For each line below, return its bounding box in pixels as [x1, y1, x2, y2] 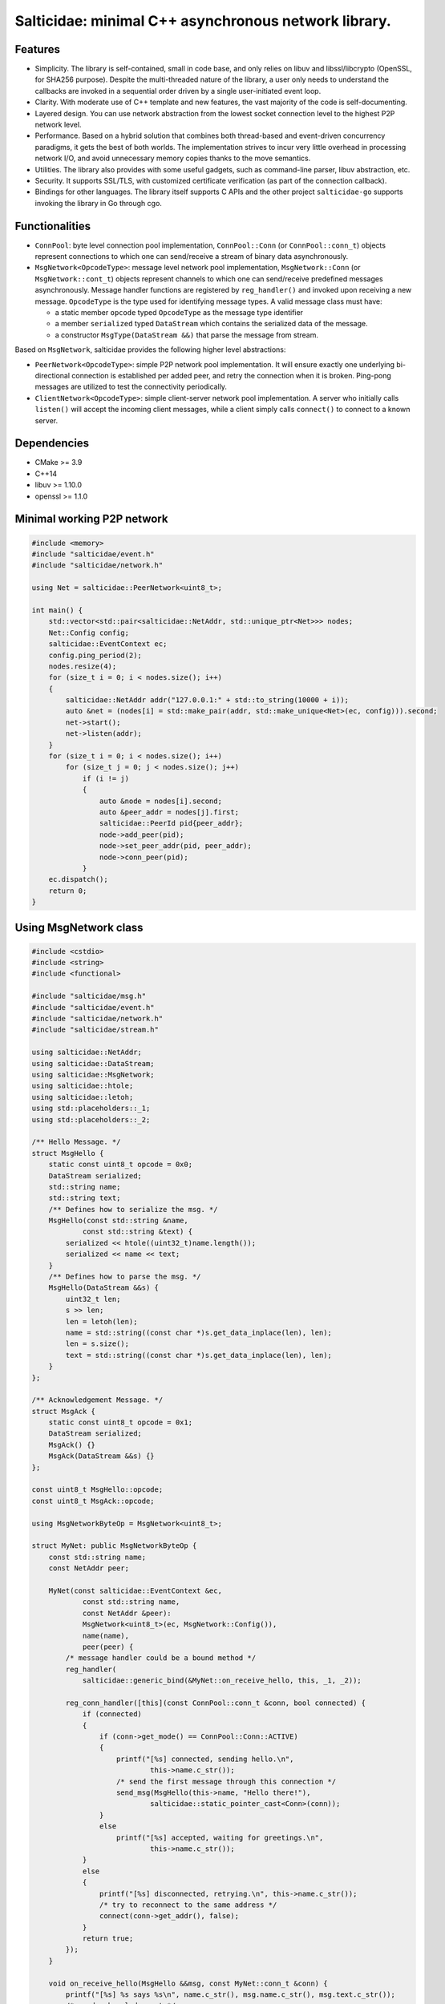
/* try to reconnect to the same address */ [99, 1900, 277, 1909]
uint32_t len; [65, 1295, 121, 1303]
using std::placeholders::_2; [31, 1115, 151, 1124]
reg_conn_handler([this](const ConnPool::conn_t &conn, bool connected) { [65, 1698, 366, 1707]
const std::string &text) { [82, 1227, 192, 1236]
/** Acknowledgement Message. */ [31, 1396, 164, 1404]
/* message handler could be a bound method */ [65, 1654, 257, 1663]
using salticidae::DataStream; [31, 1059, 156, 1068]
